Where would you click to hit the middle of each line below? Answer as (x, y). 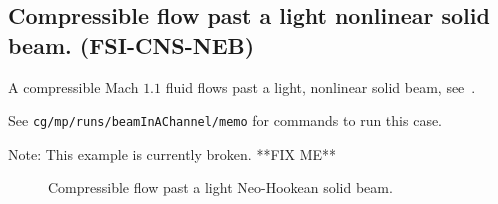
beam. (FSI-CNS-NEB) (131, 44)
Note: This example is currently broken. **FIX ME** (172, 153)
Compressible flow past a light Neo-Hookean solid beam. (220, 187)
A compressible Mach (73, 86)
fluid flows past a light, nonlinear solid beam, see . (320, 86)
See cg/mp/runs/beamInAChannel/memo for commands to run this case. (225, 120)
